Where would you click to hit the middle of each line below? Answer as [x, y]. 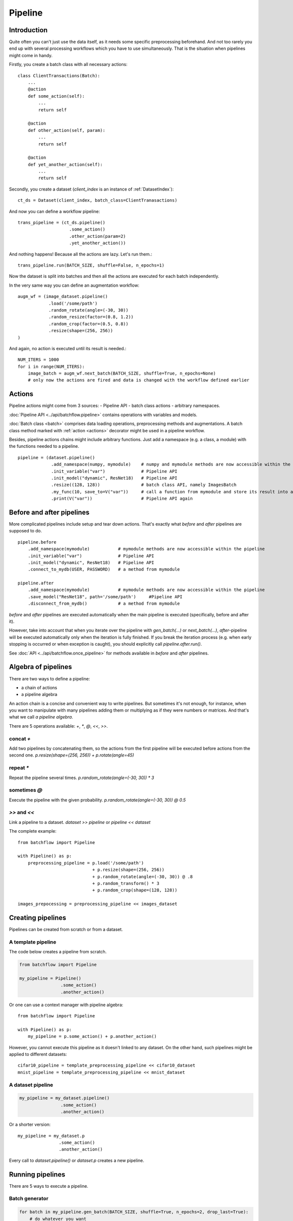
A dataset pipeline [31, 1085]
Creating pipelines [38, 917]
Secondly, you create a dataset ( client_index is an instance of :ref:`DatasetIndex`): [91, 189]
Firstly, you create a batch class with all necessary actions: [68, 64]
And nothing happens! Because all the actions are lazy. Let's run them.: [81, 254]
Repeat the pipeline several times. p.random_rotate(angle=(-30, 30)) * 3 [82, 778]
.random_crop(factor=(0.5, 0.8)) [89, 324]
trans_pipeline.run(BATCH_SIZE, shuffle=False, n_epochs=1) [91, 265]
